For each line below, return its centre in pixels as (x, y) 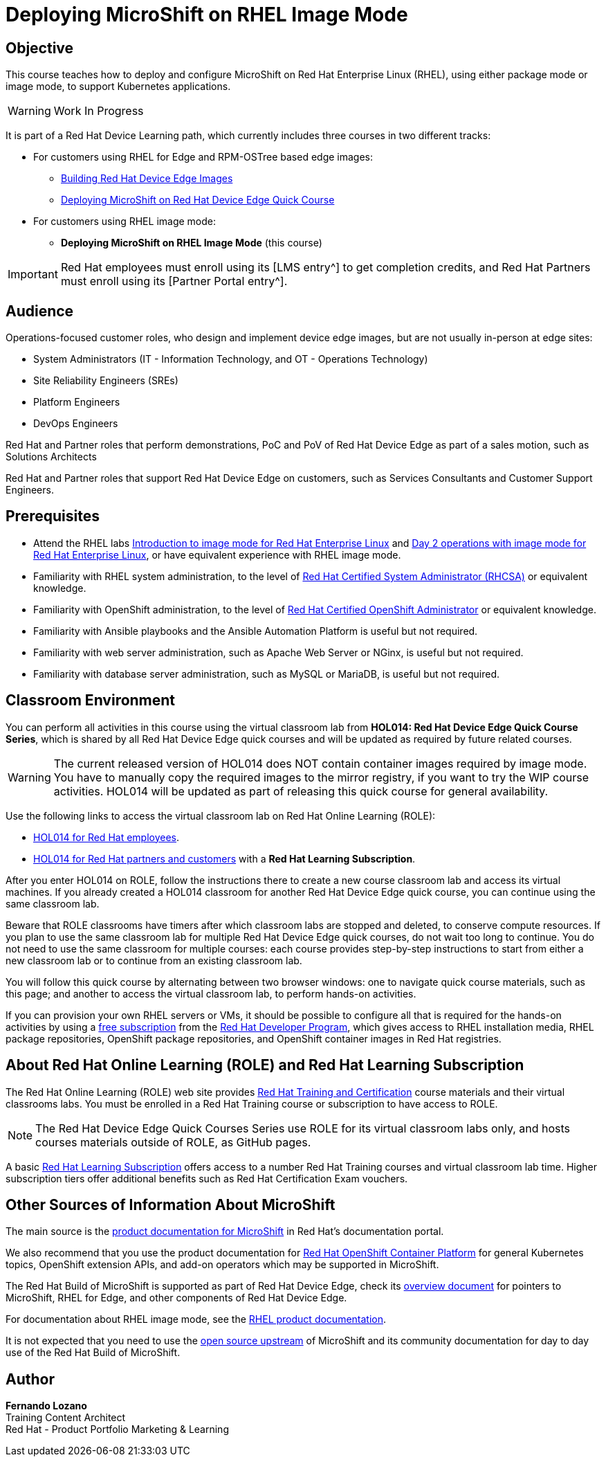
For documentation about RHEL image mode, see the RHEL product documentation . (196, 1319)
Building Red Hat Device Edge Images (147, 179)
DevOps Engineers (76, 424)
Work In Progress (99, 111)
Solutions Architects (51, 457)
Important (33, 274)
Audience (40, 311)
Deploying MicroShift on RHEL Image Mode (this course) (192, 243)
